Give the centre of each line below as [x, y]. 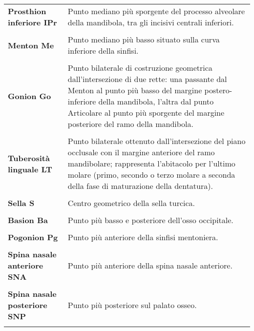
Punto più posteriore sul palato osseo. [132, 305]
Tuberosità [29, 158]
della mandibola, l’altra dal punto [156, 101]
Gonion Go [30, 96]
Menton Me [31, 45]
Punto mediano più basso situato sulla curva [144, 39]
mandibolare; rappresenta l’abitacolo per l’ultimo [151, 163]
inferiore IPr [32, 22]
